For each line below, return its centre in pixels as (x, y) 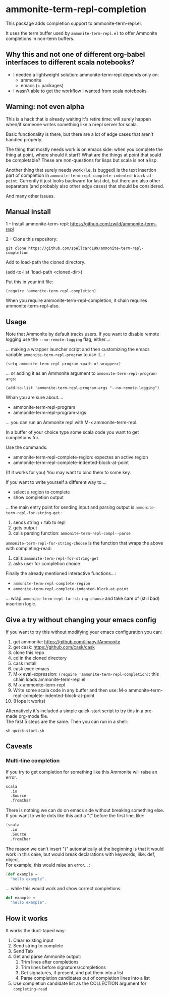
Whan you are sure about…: (35, 397)
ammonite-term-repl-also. (33, 306)
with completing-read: (29, 549)
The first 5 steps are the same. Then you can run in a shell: (67, 721)
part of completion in (27, 175)
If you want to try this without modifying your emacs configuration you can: (84, 632)
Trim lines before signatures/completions (63, 967)
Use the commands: (26, 447)
